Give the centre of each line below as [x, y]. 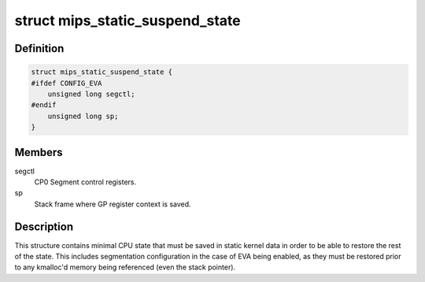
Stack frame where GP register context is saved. [113, 204]
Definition [39, 48]
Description [44, 226]
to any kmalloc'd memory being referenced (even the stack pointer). [125, 267]
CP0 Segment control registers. [85, 182]
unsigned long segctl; [91, 94]
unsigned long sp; [83, 116]
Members [39, 152]
